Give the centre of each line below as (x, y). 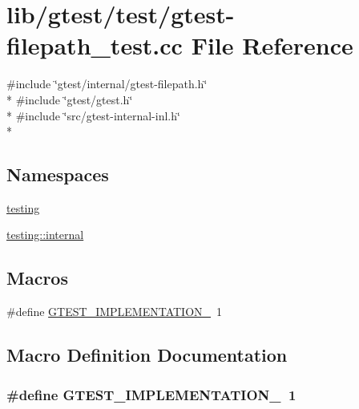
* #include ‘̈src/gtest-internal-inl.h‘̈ (93, 115)
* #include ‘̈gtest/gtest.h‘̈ (70, 99)
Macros (37, 278)
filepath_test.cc (95, 45)
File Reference (272, 45)
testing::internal (45, 235)
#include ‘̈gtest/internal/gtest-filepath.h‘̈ (107, 84)
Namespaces (58, 174)
